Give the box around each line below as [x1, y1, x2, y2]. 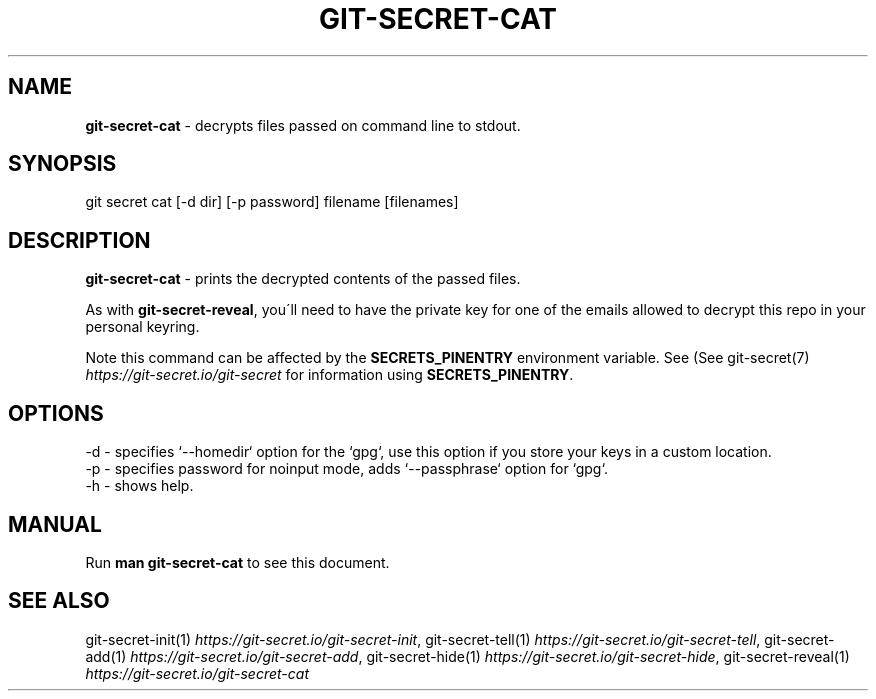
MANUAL [8, 511, 102, 537]
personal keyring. [85, 318, 200, 336]
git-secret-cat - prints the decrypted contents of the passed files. [85, 270, 521, 288]
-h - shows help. [85, 477, 194, 495]
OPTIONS [8, 400, 104, 426]
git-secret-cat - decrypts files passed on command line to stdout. [85, 116, 521, 134]
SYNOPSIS [8, 151, 117, 177]
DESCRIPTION [8, 227, 151, 253]
